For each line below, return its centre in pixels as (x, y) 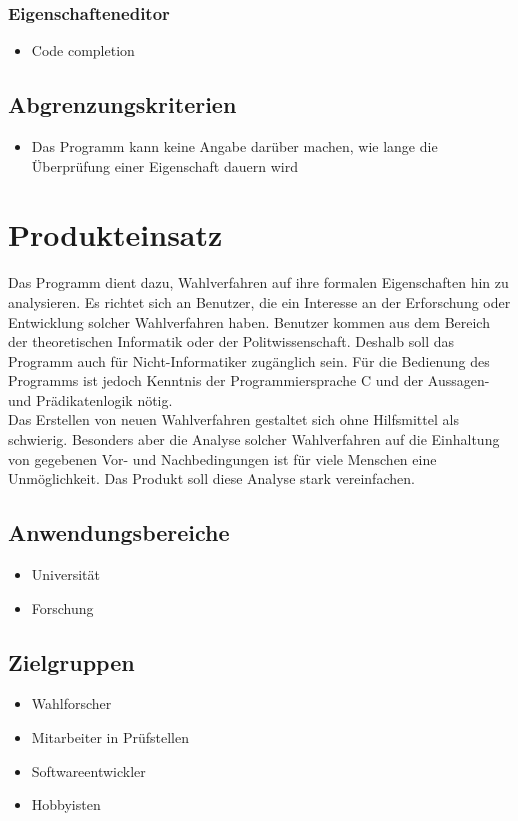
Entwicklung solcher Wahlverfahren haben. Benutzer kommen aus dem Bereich (249, 321)
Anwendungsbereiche (119, 532)
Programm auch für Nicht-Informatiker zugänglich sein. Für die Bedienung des (249, 360)
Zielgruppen (71, 661)
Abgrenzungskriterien (122, 104)
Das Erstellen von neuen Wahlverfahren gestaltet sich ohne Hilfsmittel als (233, 419)
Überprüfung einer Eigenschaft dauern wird (164, 165)
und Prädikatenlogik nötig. (90, 399)
